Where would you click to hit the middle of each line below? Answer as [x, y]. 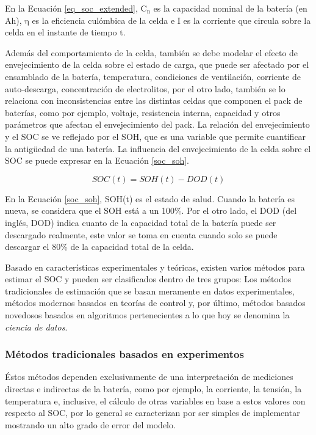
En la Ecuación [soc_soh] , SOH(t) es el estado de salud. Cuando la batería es [150, 198]
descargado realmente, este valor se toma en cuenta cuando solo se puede [141, 234]
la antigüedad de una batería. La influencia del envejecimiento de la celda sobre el [158, 148]
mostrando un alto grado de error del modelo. [90, 424]
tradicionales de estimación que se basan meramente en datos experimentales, [150, 291]
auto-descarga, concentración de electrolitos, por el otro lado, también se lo [145, 88]
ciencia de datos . [36, 327]
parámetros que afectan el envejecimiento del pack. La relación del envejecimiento [157, 124]
